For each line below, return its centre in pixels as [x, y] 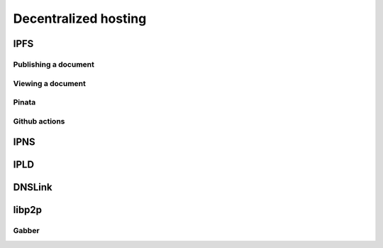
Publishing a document [54, 64]
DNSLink [33, 187]
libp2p [28, 210]
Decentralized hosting [80, 18]
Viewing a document [50, 83]
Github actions [39, 121]
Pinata [24, 102]
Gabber [26, 231]
